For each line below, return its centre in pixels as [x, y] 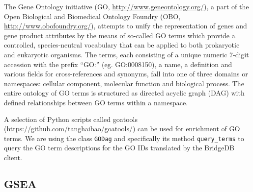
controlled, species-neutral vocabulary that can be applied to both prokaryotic [122, 45]
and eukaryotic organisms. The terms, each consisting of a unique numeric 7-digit [126, 54]
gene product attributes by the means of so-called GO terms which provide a [120, 35]
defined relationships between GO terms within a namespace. [96, 102]
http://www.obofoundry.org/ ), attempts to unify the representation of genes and [126, 26]
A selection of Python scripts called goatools [71, 119]
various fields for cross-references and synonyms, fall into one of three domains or [126, 74]
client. [13, 157]
